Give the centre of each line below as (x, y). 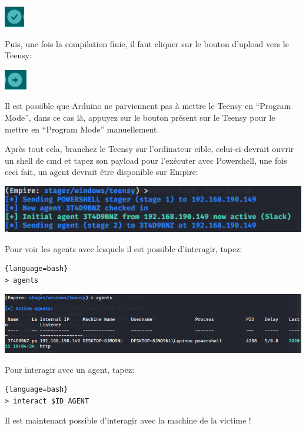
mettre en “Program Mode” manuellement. (82, 129)
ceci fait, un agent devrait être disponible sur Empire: (102, 172)
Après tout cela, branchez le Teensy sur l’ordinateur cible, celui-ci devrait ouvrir (149, 149)
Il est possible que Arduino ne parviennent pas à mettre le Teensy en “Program (148, 106)
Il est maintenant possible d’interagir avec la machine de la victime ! (128, 420)
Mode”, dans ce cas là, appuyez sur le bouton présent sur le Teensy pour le (140, 117)
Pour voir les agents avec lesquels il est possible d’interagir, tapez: (124, 248)
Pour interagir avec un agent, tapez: (70, 369)
